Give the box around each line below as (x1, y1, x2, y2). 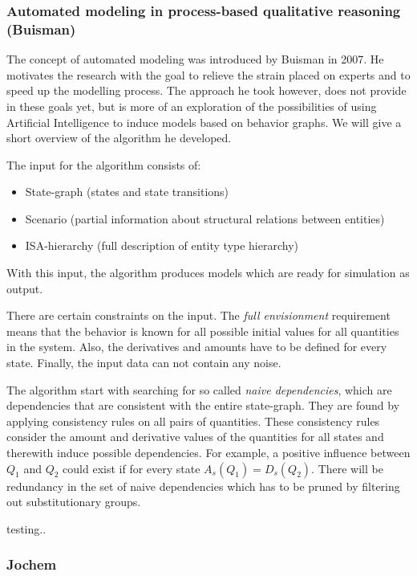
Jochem (6, 554, 57, 574)
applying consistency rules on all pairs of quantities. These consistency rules (6, 412, 380, 429)
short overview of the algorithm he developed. (6, 129, 232, 146)
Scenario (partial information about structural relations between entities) (25, 210, 385, 227)
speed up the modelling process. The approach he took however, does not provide (6, 82, 407, 99)
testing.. (6, 520, 47, 537)
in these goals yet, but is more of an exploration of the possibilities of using (6, 97, 377, 114)
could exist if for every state (63, 460, 200, 476)
